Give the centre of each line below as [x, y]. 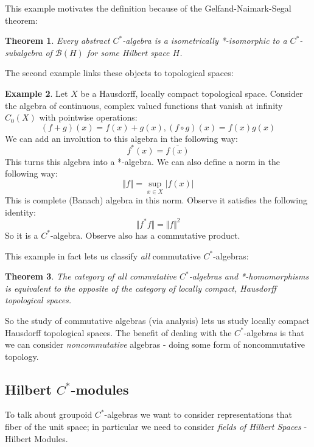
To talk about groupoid [49, 414]
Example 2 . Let [37, 93]
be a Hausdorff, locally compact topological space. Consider [192, 93]
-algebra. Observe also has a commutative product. [145, 235]
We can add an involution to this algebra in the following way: [121, 138]
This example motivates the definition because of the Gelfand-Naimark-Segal [148, 8]
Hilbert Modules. [37, 438]
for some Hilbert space [128, 52]
